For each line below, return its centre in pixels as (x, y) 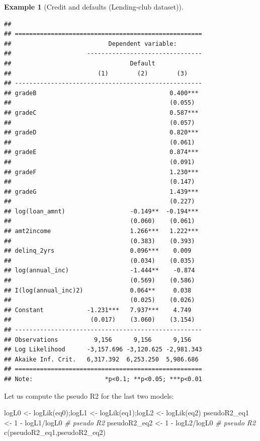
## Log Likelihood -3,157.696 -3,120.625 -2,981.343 (103, 350)
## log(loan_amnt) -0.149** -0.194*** (101, 211)
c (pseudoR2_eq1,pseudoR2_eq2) (55, 432)
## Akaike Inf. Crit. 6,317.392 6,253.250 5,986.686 (101, 359)
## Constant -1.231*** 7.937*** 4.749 (98, 310)
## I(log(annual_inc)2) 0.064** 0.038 (98, 290)
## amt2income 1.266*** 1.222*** (101, 231)
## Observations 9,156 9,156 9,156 (98, 340)
